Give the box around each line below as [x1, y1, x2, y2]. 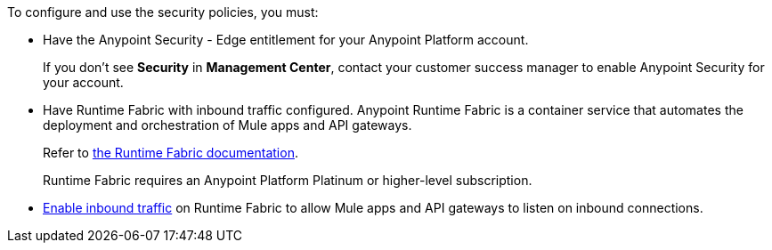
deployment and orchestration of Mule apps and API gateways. [43, 117, 412, 133]
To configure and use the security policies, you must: [7, 4, 319, 20]
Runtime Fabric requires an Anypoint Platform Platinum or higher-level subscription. [43, 173, 532, 188]
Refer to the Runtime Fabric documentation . [43, 145, 298, 160]
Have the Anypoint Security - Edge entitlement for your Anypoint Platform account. [43, 32, 529, 47]
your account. [43, 75, 124, 90]
